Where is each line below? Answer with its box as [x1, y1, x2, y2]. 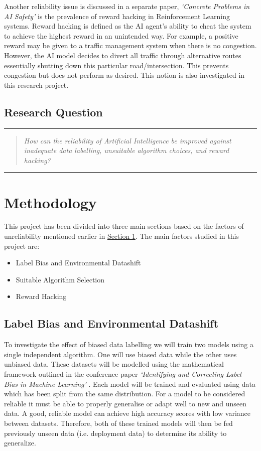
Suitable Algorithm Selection [16, 274, 105, 284]
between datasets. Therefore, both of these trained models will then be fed [4, 417, 233, 428]
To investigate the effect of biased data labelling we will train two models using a [4, 339, 253, 350]
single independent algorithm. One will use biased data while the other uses [4, 349, 237, 359]
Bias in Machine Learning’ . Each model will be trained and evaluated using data [4, 378, 255, 389]
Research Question [4, 104, 103, 119]
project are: [4, 240, 40, 251]
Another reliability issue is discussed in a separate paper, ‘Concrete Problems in [4, 1, 250, 11]
